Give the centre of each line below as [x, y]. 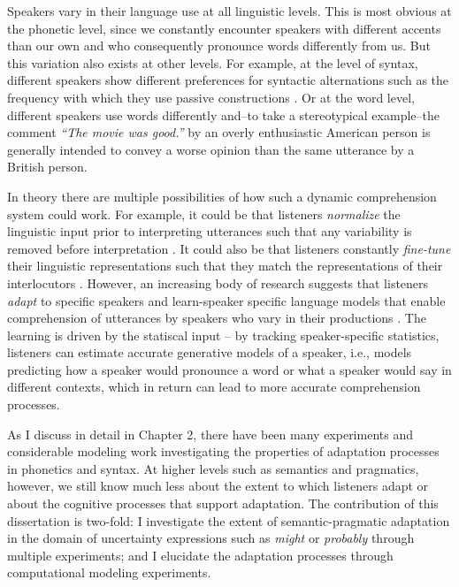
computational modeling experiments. [109, 572]
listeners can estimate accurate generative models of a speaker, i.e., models [210, 352]
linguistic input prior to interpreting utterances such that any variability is [210, 231]
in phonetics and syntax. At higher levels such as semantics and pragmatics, [213, 468]
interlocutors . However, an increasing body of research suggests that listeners [218, 282]
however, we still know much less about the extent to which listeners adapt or [218, 486]
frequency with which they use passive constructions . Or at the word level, [211, 97]
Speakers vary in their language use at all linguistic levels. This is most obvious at [229, 11]
